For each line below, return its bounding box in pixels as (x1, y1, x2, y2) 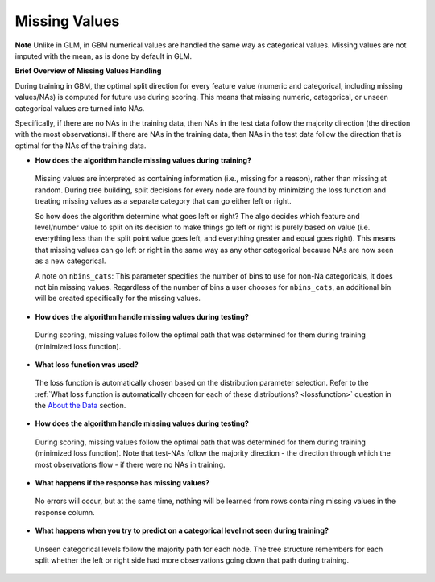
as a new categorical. (35, 256, 106, 266)
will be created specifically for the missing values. (35, 294, 201, 303)
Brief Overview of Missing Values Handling (14, 66, 162, 76)
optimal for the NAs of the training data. (14, 141, 147, 151)
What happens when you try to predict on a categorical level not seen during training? (35, 526, 329, 535)
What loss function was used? (35, 359, 139, 369)
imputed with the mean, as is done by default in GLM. (14, 51, 193, 60)
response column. (35, 507, 95, 517)
